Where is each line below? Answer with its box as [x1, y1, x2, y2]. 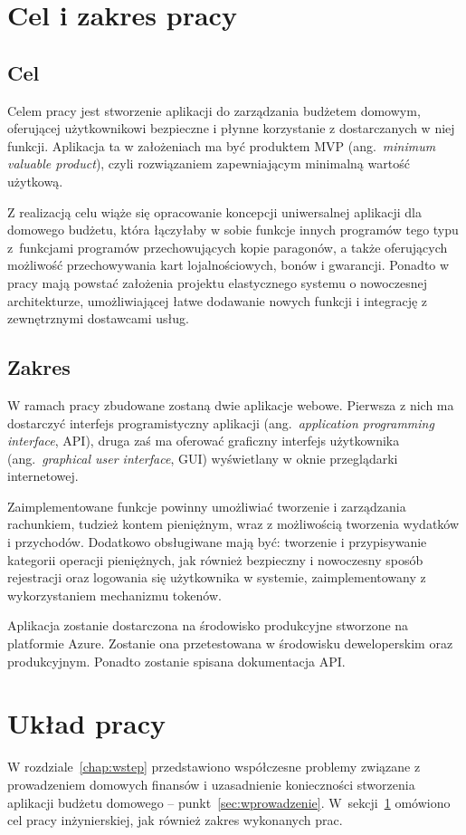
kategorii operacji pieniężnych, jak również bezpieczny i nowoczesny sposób [7, 550, 423, 569]
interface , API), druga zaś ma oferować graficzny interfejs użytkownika [7, 431, 400, 450]
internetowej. [7, 466, 79, 485]
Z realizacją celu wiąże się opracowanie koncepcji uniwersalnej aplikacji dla [7, 202, 422, 221]
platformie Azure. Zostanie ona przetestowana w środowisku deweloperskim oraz [7, 634, 453, 653]
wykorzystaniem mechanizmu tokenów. [7, 585, 222, 604]
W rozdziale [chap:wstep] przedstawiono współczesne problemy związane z [7, 757, 421, 776]
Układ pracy [7, 705, 166, 742]
